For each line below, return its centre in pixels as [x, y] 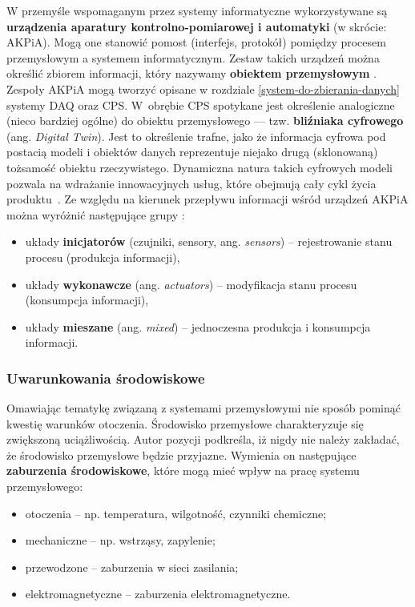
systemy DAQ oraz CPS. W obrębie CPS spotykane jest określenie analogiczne [201, 105]
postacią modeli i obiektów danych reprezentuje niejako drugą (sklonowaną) [192, 152]
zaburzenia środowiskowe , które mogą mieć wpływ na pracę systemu [183, 470]
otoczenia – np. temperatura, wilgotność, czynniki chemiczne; [176, 513]
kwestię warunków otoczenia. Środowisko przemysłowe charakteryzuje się [185, 423]
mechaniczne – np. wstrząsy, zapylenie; [120, 540]
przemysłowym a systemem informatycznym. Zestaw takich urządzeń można [193, 57]
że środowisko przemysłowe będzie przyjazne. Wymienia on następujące [181, 454]
